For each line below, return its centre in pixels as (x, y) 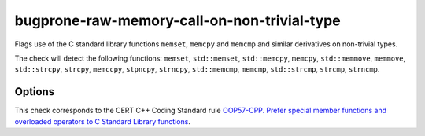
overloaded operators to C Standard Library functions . (102, 121)
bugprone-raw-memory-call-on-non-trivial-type (178, 20)
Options (35, 92)
